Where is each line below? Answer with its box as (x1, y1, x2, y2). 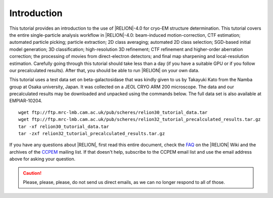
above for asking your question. (9, 156, 76, 162)
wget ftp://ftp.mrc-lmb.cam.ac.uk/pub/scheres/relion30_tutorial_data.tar (18, 109, 208, 115)
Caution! (23, 170, 42, 176)
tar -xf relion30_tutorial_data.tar (18, 123, 109, 129)
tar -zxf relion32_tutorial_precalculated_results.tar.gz (18, 131, 165, 137)
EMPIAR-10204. (9, 98, 42, 104)
